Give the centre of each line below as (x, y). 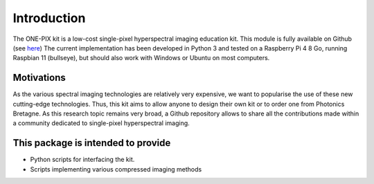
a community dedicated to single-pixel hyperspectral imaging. (101, 123)
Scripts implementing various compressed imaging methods (116, 169)
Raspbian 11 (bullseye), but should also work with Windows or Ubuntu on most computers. (141, 58)
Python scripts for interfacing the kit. (82, 160)
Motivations (39, 78)
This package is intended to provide (92, 143)
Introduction (49, 18)
